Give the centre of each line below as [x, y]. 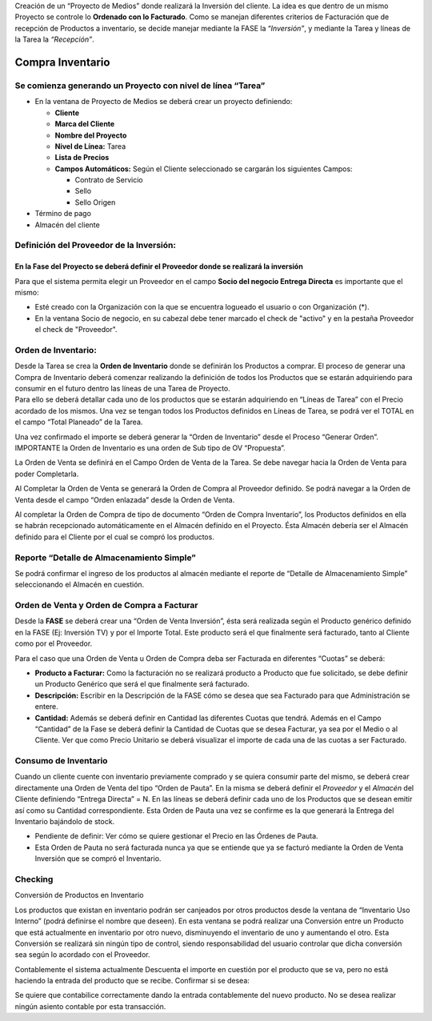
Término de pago [63, 214]
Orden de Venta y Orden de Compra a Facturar [106, 606]
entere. [47, 707]
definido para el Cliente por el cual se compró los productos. [115, 537]
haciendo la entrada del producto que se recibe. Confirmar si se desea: [132, 981]
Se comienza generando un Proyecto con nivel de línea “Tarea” [140, 86]
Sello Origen [95, 202]
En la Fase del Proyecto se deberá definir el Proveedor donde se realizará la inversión [159, 266]
